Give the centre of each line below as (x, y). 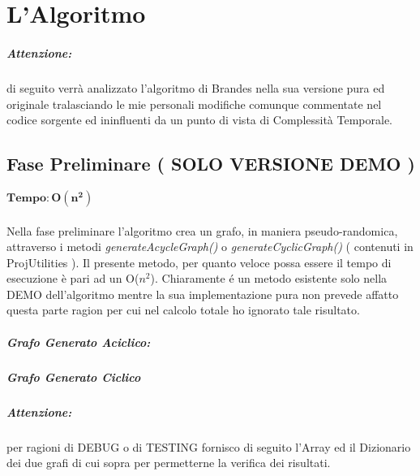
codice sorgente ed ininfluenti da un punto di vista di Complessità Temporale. (200, 120)
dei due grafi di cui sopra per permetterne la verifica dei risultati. (169, 463)
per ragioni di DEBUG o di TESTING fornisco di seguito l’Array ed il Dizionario (209, 446)
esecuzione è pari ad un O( (73, 278)
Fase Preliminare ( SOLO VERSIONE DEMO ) (211, 164)
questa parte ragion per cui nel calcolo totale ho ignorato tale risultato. (183, 310)
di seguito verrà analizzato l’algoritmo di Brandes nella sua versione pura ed (196, 87)
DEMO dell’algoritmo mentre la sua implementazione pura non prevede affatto (203, 294)
